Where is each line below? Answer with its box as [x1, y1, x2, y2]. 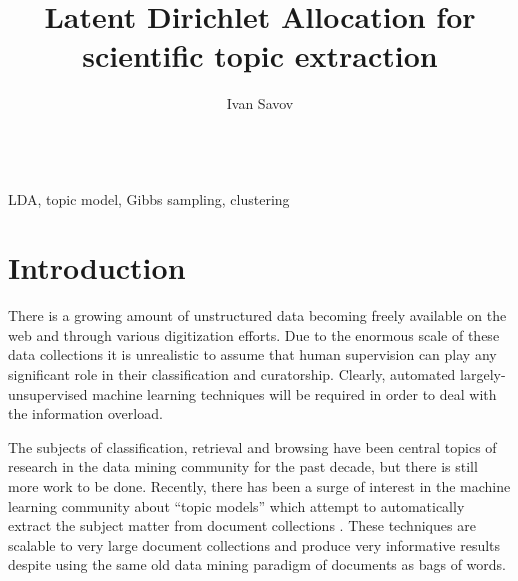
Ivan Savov [226, 93, 294, 114]
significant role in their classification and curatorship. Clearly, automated [8, 364, 456, 384]
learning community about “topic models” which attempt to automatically [8, 495, 465, 516]
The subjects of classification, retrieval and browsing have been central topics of [8, 436, 497, 457]
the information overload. [8, 403, 163, 424]
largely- [460, 364, 506, 384]
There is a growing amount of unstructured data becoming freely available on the [8, 305, 507, 326]
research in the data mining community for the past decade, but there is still [8, 456, 478, 477]
